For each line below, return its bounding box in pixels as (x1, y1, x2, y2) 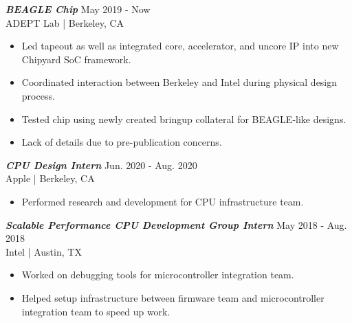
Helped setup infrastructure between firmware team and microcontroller (21, 290, 324, 304)
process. (21, 88, 55, 102)
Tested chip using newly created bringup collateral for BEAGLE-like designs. (21, 111, 346, 126)
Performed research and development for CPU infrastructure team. (21, 194, 304, 208)
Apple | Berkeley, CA (5, 171, 95, 186)
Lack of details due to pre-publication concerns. (21, 135, 222, 149)
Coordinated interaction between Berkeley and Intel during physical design (21, 75, 338, 89)
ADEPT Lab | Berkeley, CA (5, 15, 124, 30)
